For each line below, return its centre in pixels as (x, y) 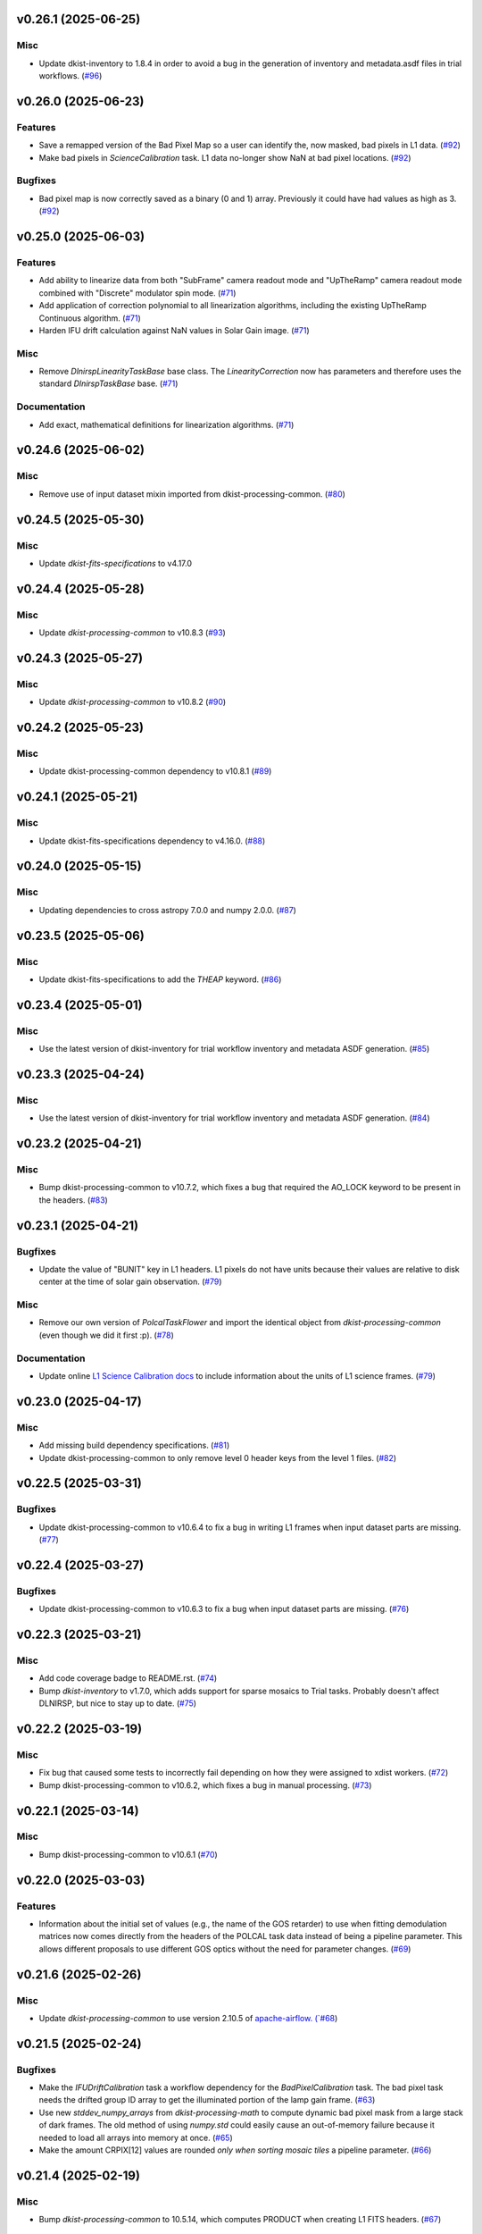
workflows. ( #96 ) (71, 76)
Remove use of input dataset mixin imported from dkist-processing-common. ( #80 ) (192, 494)
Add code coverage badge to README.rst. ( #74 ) (128, 1678)
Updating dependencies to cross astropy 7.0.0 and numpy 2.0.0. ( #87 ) (167, 910)
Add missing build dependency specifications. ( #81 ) (134, 1445)
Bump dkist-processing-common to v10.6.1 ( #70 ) (128, 1854)
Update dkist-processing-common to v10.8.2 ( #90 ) (133, 702)
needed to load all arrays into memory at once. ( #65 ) (136, 2137)
